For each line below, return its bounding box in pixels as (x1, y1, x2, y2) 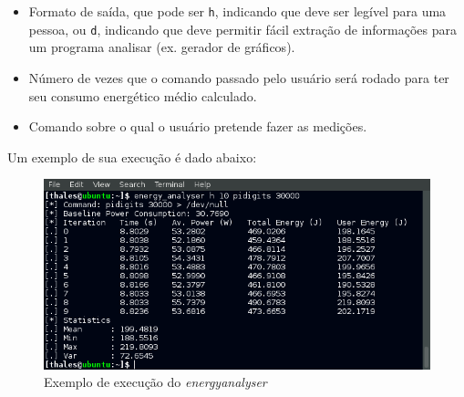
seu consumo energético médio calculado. (28, 86, 257, 105)
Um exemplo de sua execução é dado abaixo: (7, 147, 257, 166)
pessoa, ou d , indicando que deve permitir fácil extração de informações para (28, 19, 458, 38)
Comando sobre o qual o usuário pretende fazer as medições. (28, 117, 367, 136)
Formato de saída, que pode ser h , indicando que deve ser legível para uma (28, 2, 447, 20)
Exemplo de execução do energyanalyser (44, 372, 267, 392)
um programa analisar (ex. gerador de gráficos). (28, 37, 295, 57)
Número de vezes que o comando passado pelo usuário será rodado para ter (28, 68, 449, 87)
